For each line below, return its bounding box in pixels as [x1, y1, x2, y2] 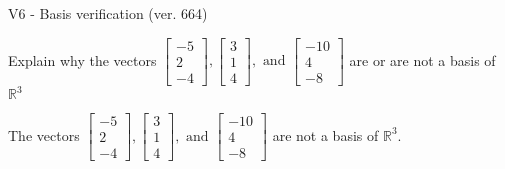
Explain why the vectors [8, 49, 157, 70]
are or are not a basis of [349, 49, 496, 70]
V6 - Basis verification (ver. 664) [8, 3, 208, 23]
